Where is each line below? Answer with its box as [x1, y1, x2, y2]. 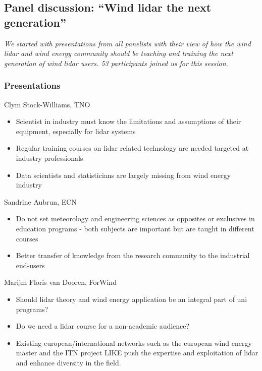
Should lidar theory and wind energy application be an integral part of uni [16, 293, 247, 304]
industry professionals [16, 152, 83, 163]
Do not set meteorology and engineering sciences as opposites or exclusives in [16, 213, 255, 224]
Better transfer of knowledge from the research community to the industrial [16, 250, 250, 261]
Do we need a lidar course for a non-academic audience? [16, 321, 190, 331]
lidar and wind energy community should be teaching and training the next [4, 48, 233, 58]
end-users [16, 260, 45, 270]
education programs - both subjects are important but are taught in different [16, 223, 254, 233]
